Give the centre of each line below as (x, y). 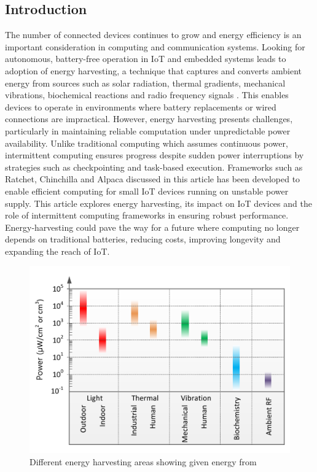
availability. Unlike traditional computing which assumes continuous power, (147, 143)
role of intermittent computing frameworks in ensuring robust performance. (147, 215)
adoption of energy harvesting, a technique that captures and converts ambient (154, 70)
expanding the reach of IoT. (57, 251)
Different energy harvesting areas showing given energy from (143, 461)
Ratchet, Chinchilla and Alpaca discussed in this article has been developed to (153, 179)
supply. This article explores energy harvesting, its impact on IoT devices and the (158, 203)
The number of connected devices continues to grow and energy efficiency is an (153, 35)
